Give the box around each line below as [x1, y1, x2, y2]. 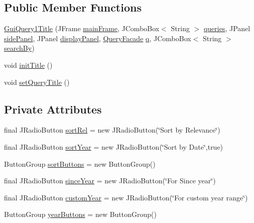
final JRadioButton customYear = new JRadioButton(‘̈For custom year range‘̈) [4, 192, 248, 202]
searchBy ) [4, 43, 35, 53]
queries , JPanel [203, 23, 250, 34]
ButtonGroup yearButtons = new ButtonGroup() [4, 209, 157, 219]
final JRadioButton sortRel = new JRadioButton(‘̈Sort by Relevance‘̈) [4, 125, 220, 135]
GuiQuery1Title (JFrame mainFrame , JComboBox [4, 23, 160, 34]
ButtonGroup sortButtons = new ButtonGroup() [4, 158, 156, 169]
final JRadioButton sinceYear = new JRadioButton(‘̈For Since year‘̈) [4, 175, 216, 186]
